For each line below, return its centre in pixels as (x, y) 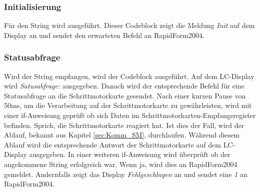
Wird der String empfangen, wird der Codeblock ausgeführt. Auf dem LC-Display (129, 76)
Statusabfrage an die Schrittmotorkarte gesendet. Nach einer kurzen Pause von (125, 95)
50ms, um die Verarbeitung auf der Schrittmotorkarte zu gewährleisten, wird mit (128, 105)
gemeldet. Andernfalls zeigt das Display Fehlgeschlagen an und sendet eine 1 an (126, 174)
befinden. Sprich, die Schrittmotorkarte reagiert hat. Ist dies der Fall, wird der (124, 125)
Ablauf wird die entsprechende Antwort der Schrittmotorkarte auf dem (112, 144)
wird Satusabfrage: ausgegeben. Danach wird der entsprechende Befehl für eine (124, 86)
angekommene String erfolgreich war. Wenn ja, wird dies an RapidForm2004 (121, 164)
